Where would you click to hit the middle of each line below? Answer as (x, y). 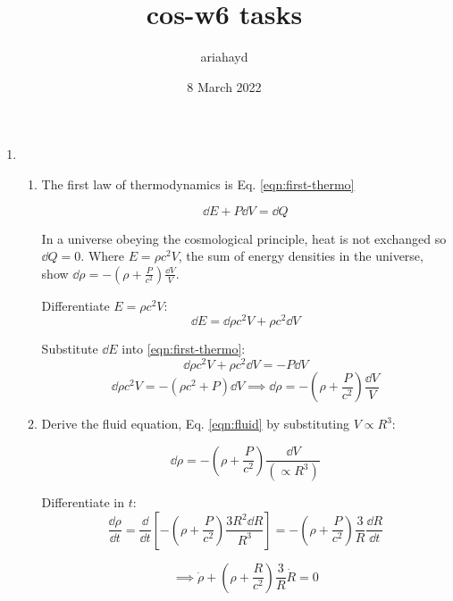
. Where (102, 256)
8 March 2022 (224, 86)
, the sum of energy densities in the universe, (301, 256)
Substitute (70, 349)
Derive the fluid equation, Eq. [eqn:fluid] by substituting (196, 424)
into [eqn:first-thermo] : (184, 349)
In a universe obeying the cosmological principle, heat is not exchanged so (244, 238)
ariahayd (224, 57)
